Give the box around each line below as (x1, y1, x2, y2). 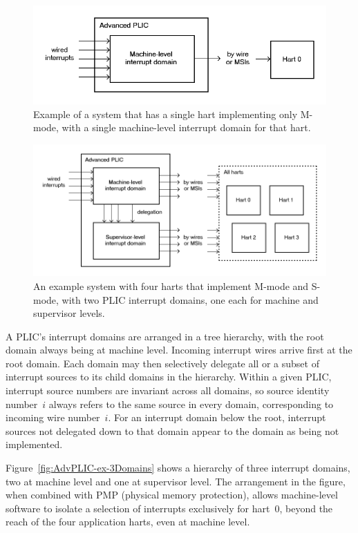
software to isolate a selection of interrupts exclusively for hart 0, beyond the (6, 501, 333, 515)
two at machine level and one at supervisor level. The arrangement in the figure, (6, 474, 346, 488)
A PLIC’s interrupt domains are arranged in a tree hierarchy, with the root (6, 329, 324, 343)
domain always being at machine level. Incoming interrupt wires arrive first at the (6, 342, 352, 357)
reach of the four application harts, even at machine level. (6, 514, 250, 529)
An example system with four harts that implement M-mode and (33, 278, 309, 293)
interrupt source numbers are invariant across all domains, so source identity (6, 383, 330, 398)
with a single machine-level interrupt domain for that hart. (62, 120, 311, 135)
